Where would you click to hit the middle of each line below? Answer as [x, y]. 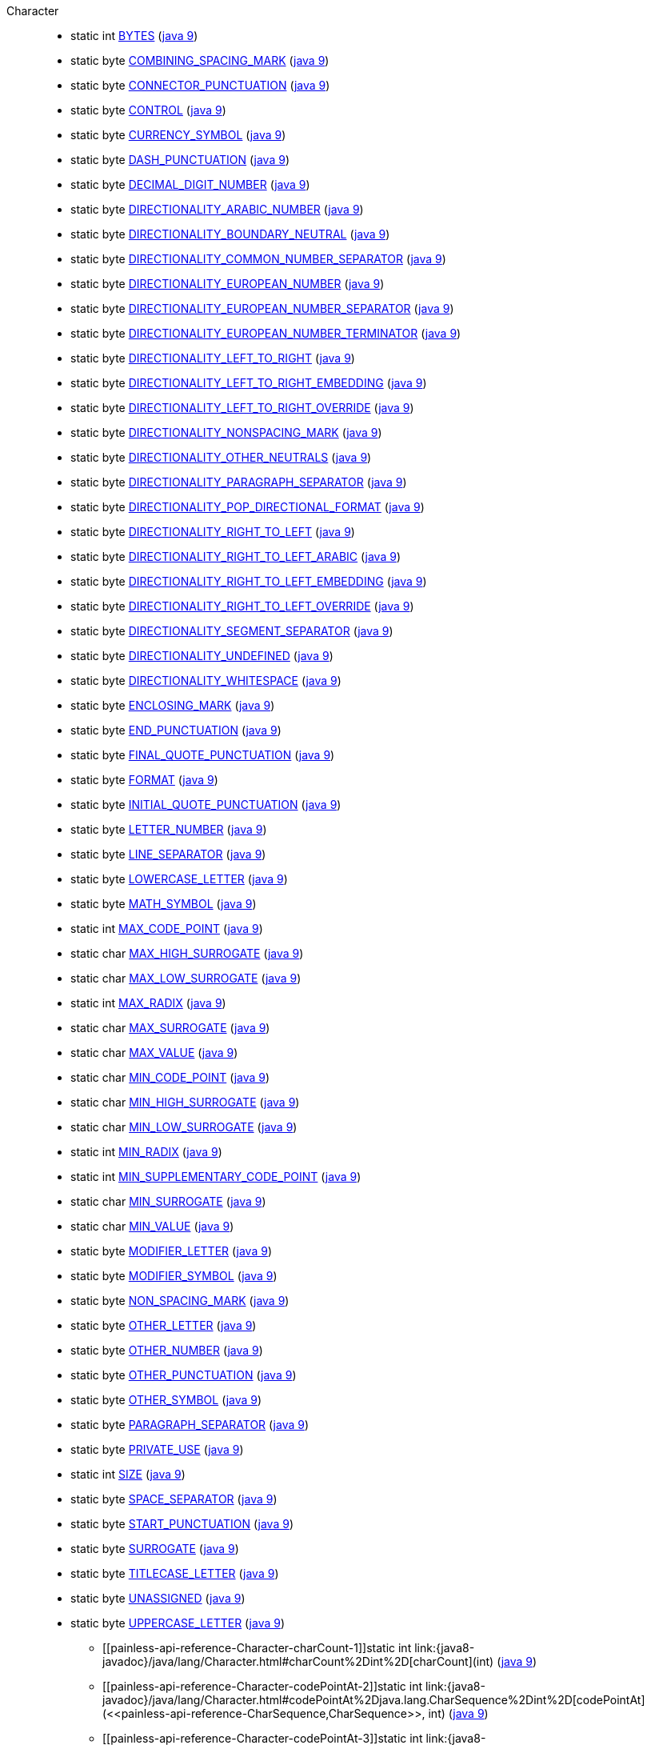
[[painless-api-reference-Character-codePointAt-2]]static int [263, 1686]
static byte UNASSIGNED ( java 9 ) [158, 1598]
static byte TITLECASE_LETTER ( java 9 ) [175, 1573]
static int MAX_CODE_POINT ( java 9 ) [167, 929]
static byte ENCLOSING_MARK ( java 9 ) [173, 705]
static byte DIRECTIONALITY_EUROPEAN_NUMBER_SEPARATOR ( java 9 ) [262, 308]
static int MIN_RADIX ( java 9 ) [146, 1152]
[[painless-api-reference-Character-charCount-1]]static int [257, 1648]
